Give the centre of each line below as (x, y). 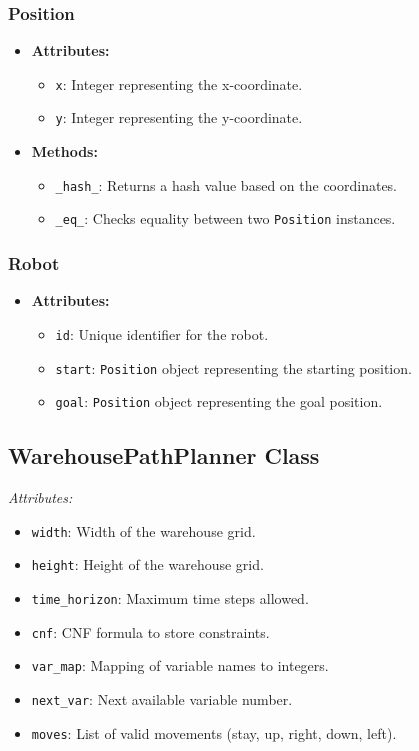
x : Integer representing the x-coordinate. (179, 83)
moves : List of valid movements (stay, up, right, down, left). (214, 732)
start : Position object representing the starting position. (233, 367)
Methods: (64, 151)
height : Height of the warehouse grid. (147, 564)
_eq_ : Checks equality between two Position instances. (225, 218)
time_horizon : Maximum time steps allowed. (170, 597)
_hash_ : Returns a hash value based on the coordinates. (226, 184)
